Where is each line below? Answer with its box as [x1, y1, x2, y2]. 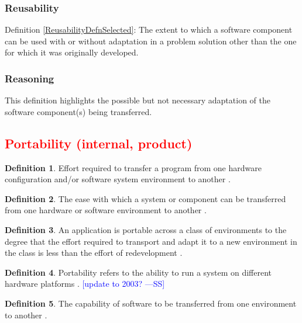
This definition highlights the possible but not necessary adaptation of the [5, 94, 270, 106]
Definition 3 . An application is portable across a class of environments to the [5, 223, 287, 235]
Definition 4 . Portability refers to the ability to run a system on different [5, 266, 272, 278]
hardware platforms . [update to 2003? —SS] [5, 277, 165, 290]
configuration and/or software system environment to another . [5, 173, 231, 185]
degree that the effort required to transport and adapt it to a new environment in [5, 235, 297, 247]
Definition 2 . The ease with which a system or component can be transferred [5, 192, 286, 204]
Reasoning [5, 71, 54, 85]
